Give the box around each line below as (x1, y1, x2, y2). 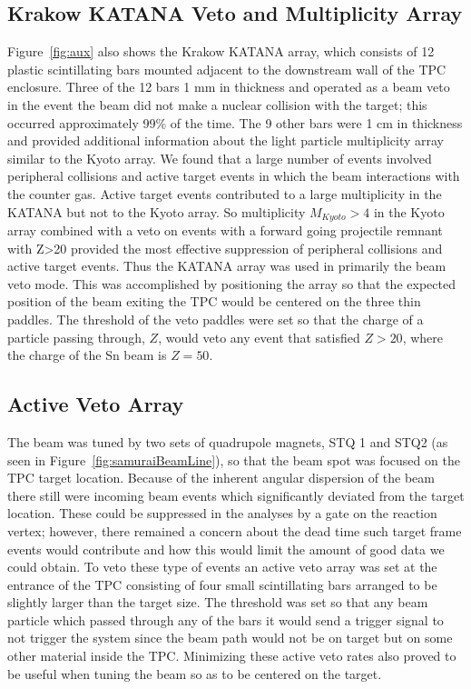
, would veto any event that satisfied (158, 327, 360, 346)
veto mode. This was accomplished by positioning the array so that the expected (7, 274, 456, 293)
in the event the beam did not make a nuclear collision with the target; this (7, 95, 427, 114)
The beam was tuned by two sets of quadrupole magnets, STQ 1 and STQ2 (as (7, 432, 448, 451)
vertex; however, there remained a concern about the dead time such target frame (7, 521, 462, 540)
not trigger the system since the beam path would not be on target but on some (7, 628, 453, 647)
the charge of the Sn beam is (7, 345, 167, 364)
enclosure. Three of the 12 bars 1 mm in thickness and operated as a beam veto (7, 77, 450, 96)
